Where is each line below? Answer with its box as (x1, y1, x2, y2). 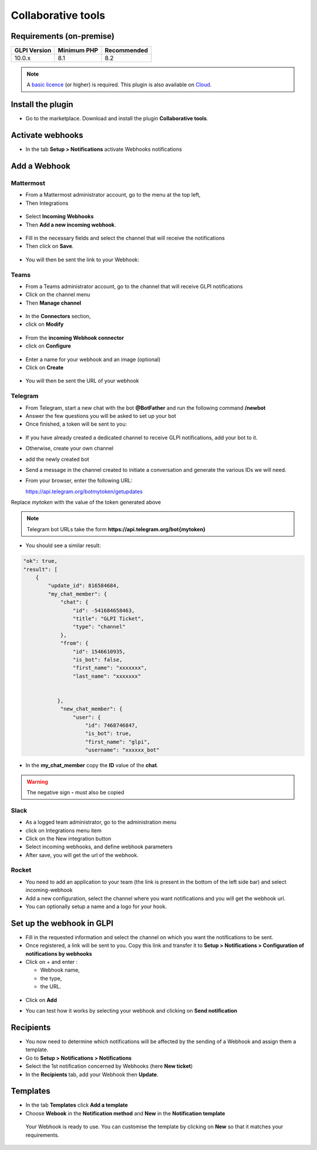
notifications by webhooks (25, 950, 92, 957)
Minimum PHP (58, 46, 99, 55)
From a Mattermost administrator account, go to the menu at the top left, (25, 191, 201, 198)
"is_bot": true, (85, 730, 132, 737)
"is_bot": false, (72, 656, 123, 663)
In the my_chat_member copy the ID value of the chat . (25, 762, 158, 769)
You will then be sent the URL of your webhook (25, 377, 139, 385)
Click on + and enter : (25, 959, 78, 966)
